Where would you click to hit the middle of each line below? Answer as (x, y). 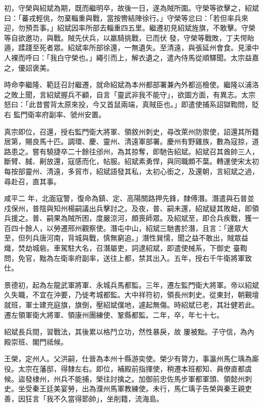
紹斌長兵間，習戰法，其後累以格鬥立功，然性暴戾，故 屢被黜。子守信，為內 (129, 332)
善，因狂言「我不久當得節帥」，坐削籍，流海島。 (84, 398)
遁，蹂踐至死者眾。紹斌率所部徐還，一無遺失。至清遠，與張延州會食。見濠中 (131, 47)
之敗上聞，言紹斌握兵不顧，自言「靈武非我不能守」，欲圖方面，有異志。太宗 (130, 94)
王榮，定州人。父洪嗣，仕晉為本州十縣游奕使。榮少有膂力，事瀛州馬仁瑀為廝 (131, 359)
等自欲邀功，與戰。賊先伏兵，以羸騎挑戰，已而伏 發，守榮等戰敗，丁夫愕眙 (129, 37)
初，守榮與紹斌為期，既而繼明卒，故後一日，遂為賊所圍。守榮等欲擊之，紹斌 (131, 8)
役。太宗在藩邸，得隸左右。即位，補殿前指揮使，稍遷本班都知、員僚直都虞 (128, 368)
